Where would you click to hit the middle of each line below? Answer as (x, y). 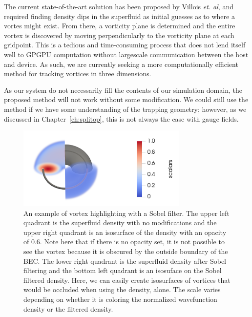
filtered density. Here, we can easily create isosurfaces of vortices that (127, 280)
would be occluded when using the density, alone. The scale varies (122, 289)
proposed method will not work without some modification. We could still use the (126, 99)
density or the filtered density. (68, 308)
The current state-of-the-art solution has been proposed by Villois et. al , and (119, 6)
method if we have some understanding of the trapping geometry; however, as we (125, 109)
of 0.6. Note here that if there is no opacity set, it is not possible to (124, 242)
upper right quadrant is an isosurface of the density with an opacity (125, 232)
